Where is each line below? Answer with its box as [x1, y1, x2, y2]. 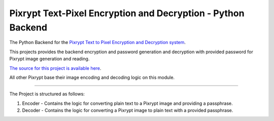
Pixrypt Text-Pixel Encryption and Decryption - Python [9, 8, 245, 19]
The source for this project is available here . [9, 65, 101, 71]
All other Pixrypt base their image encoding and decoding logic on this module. [9, 74, 175, 80]
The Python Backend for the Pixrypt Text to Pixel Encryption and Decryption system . [9, 39, 186, 46]
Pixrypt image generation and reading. [9, 56, 90, 62]
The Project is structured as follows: [9, 91, 85, 97]
